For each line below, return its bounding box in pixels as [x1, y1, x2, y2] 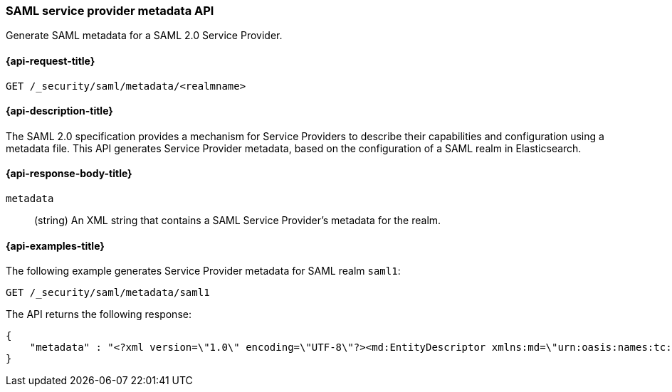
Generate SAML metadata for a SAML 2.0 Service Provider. [6, 29, 283, 42]
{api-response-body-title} [6, 167, 132, 180]
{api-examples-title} [6, 239, 105, 252]
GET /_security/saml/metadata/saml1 [6, 287, 210, 299]
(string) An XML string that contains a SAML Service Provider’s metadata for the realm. [34, 214, 441, 227]
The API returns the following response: [6, 308, 191, 321]
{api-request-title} [6, 54, 95, 67]
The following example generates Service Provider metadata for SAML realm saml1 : [6, 265, 401, 277]
